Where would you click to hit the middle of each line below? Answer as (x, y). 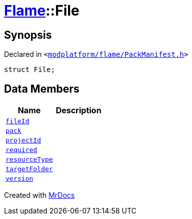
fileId (17, 121)
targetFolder (29, 169)
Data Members (42, 89)
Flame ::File (42, 11)
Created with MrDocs (40, 195)
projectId (23, 140)
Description (79, 111)
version (19, 179)
